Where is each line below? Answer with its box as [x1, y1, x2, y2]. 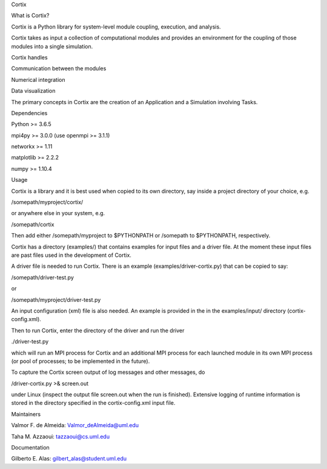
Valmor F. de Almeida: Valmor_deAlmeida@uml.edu [11, 422, 139, 429]
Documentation [11, 444, 50, 451]
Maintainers [11, 410, 41, 417]
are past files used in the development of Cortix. [11, 251, 131, 259]
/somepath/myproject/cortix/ [11, 199, 84, 206]
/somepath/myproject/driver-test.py [11, 296, 101, 303]
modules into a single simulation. [11, 42, 93, 50]
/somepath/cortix [11, 221, 54, 228]
